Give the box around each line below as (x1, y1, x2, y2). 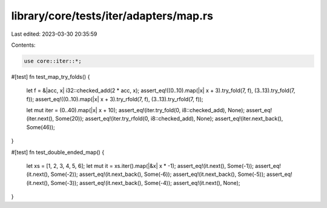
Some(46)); (26, 123, 56, 130)
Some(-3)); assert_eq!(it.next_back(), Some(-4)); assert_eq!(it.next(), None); (50, 179, 240, 186)
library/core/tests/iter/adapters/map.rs (11, 9, 213, 22)
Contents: (11, 41, 36, 49)
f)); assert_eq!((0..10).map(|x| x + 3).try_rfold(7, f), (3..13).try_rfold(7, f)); (26, 95, 203, 102)
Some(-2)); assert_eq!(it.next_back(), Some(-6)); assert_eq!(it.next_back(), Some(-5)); (50, 170, 266, 178)
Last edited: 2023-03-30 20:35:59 (11, 30, 97, 38)
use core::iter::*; (24, 58, 82, 64)
